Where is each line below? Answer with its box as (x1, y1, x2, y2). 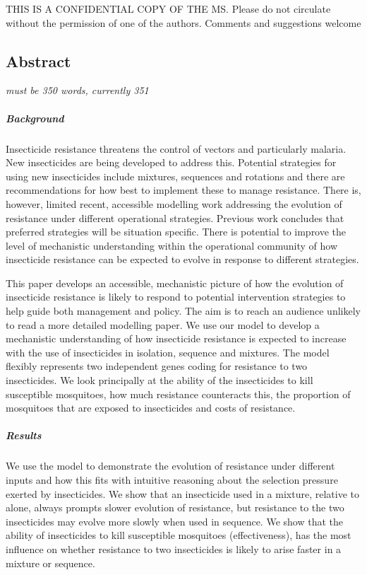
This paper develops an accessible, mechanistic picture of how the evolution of (6, 275, 344, 290)
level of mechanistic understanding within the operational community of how (6, 238, 338, 252)
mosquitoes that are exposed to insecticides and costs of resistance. (6, 400, 296, 415)
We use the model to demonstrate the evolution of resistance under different (6, 458, 335, 473)
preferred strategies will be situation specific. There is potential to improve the (6, 224, 347, 239)
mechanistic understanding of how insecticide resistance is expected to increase (6, 331, 347, 346)
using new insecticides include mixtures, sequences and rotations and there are (6, 168, 345, 183)
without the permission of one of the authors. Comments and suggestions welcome (6, 15, 361, 30)
